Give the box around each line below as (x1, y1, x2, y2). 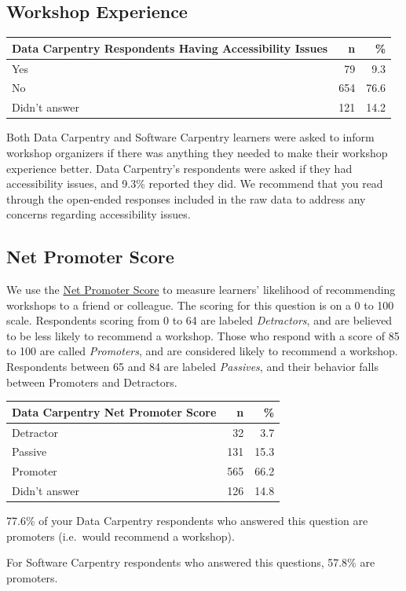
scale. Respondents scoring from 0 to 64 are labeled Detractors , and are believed (6, 312, 393, 329)
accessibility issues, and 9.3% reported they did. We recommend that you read (6, 175, 383, 192)
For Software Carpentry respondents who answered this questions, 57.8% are (6, 554, 375, 571)
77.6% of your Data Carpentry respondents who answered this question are (6, 512, 368, 529)
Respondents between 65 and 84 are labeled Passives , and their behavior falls (6, 358, 379, 375)
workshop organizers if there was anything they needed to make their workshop (6, 144, 388, 160)
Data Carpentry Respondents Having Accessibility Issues (12, 39, 328, 56)
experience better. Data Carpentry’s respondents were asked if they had (6, 160, 353, 176)
